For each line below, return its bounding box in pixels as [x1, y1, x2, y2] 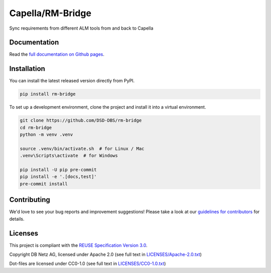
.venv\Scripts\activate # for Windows [20, 153, 118, 158]
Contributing [9, 196, 50, 204]
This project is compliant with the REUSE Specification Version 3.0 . [9, 242, 148, 248]
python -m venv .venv [20, 132, 73, 138]
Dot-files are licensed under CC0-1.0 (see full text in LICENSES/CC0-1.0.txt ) [9, 260, 166, 266]
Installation [9, 64, 45, 73]
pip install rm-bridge [20, 91, 76, 97]
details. [9, 216, 25, 222]
